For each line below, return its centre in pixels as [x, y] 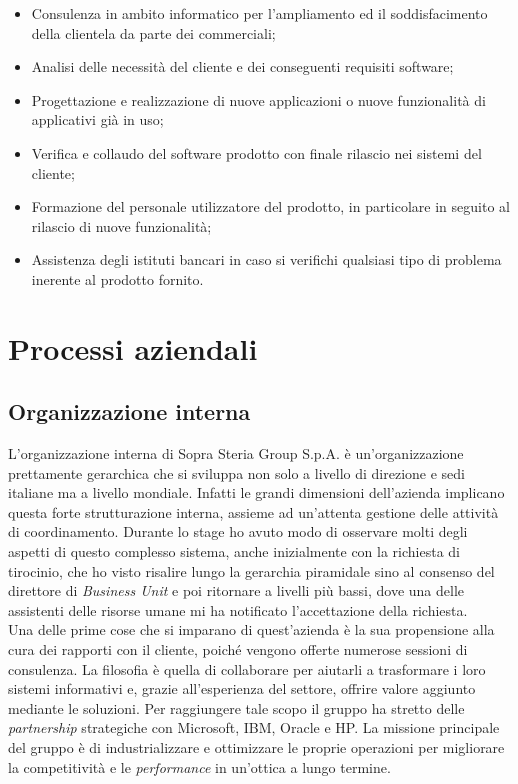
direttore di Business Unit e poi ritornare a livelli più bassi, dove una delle [236, 590]
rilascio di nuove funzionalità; [121, 225]
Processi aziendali [133, 347]
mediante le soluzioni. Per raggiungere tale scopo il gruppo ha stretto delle [236, 707]
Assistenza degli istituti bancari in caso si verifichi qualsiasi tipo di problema [266, 259]
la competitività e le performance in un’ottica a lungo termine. [199, 766]
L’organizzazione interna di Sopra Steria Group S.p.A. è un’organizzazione [236, 453]
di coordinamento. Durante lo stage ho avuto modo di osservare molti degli [238, 531]
